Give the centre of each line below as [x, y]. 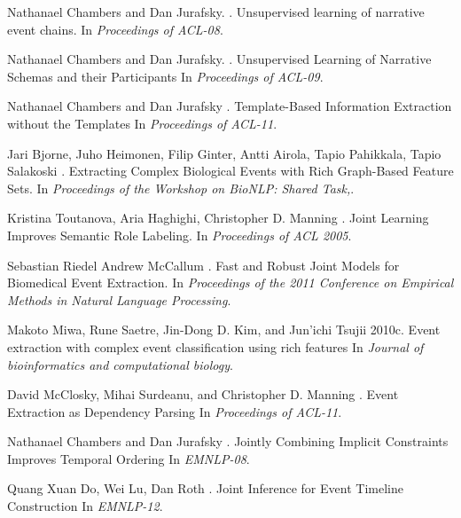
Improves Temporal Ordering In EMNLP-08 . [129, 458]
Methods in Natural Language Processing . [119, 299]
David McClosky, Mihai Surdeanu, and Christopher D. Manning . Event [203, 394]
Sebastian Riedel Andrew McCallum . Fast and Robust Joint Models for [203, 265]
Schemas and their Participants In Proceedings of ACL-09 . [165, 76]
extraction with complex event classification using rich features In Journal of [215, 346]
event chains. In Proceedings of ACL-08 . [115, 29]
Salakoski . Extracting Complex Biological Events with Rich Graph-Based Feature [230, 171]
